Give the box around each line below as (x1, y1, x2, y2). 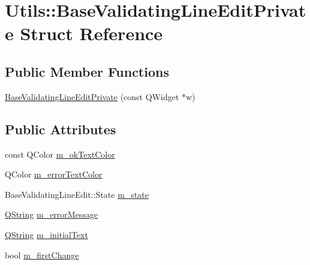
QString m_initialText (5, 228, 88, 240)
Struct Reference (20, 21, 163, 46)
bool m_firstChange (5, 248, 79, 261)
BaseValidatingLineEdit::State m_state (5, 188, 149, 200)
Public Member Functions (5, 62, 169, 80)
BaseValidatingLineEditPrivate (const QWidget (5, 90, 179, 103)
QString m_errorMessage (5, 208, 98, 221)
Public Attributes (5, 119, 116, 138)
